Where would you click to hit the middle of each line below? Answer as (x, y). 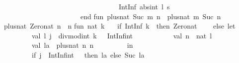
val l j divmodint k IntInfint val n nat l (122, 35)
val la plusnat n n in (82, 45)
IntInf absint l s (144, 6)
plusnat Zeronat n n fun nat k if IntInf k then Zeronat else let (119, 26)
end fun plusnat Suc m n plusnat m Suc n (151, 16)
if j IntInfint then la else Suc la (88, 54)
